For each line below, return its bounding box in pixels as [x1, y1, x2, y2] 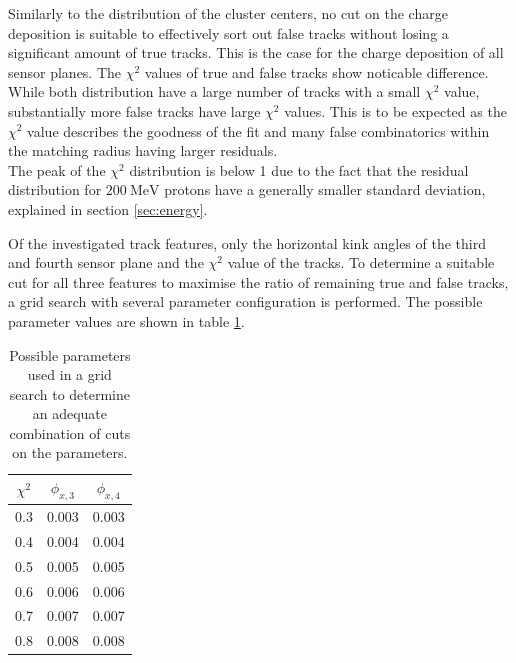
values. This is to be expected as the [284, 100, 507, 121]
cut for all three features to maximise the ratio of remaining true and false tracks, [8, 271, 509, 292]
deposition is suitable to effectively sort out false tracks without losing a [8, 22, 449, 43]
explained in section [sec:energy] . [8, 198, 208, 219]
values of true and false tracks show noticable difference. [144, 61, 489, 82]
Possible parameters [9, 344, 131, 365]
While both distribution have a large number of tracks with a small [8, 81, 421, 102]
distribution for [8, 179, 102, 200]
